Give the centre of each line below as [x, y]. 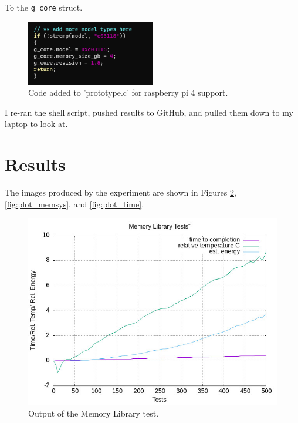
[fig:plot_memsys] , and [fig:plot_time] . [74, 204]
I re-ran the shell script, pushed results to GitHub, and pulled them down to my [149, 112]
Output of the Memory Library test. [94, 413]
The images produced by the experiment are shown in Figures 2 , [121, 192]
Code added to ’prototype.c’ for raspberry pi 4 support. [128, 93]
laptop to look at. [36, 124]
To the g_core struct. [44, 7]
